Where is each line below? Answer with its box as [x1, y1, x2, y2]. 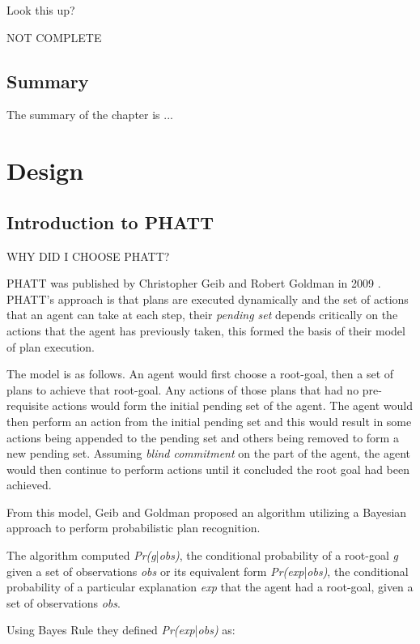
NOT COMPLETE [6, 28, 102, 45]
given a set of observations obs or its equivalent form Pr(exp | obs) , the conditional [6, 562, 409, 579]
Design [6, 154, 84, 187]
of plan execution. [6, 338, 95, 355]
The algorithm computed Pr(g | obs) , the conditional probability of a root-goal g [6, 547, 398, 564]
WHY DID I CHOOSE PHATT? [6, 247, 170, 264]
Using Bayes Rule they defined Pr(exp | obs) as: [6, 621, 235, 638]
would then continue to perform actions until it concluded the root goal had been [6, 460, 410, 477]
